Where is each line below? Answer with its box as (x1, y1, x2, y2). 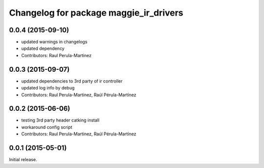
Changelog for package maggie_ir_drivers (9, 7, 183, 18)
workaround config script (21, 124, 73, 130)
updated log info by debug (21, 85, 75, 91)
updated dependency (21, 45, 65, 51)
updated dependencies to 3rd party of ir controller (21, 78, 123, 84)
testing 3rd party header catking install (21, 117, 100, 123)
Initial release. (9, 157, 37, 163)
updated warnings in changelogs (21, 39, 88, 45)
